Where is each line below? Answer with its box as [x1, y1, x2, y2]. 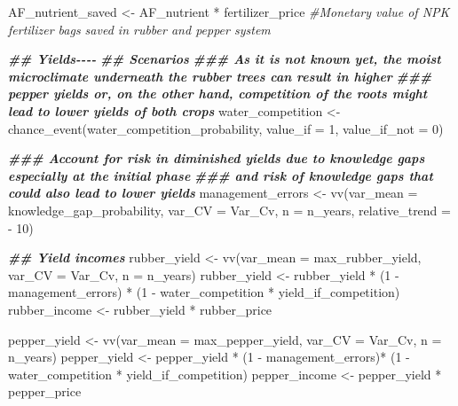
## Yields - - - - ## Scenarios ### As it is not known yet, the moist [8, 50, 441, 68]
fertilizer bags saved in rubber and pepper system [8, 20, 271, 38]
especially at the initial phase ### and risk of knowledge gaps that [8, 166, 433, 184]
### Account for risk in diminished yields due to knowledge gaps [8, 149, 425, 168]
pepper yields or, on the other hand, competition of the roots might [8, 84, 428, 103]
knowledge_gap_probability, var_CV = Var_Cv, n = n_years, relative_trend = [8, 200, 451, 219]
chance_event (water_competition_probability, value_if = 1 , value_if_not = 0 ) [8, 119, 444, 137]
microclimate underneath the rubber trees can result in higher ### [8, 66, 432, 85]
